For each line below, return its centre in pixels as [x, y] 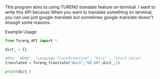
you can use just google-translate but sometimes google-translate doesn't [79, 17]
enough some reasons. [28, 22]
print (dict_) [18, 71]
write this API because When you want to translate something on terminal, [79, 12]
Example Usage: [21, 32]
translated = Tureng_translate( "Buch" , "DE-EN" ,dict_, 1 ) [63, 63]
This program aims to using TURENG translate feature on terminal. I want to [80, 7]
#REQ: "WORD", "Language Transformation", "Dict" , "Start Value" [73, 58]
